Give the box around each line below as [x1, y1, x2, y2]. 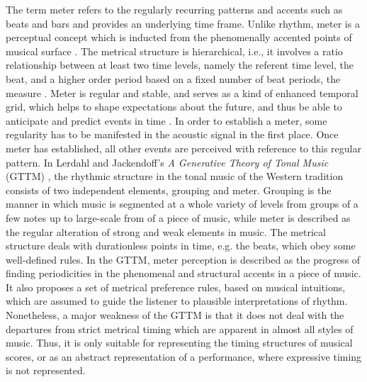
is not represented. [6, 363, 86, 378]
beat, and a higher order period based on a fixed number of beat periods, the [6, 71, 341, 86]
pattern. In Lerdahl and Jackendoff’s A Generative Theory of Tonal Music [6, 155, 329, 169]
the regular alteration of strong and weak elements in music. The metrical [6, 224, 326, 239]
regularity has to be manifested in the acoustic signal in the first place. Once [6, 127, 339, 142]
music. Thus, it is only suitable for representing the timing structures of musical [6, 335, 353, 350]
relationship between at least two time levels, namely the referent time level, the [6, 57, 354, 72]
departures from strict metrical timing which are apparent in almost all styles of [6, 321, 354, 336]
